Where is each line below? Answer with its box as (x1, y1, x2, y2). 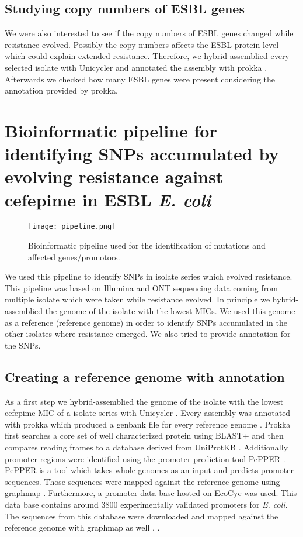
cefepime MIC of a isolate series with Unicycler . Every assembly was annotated (5, 407, 291, 419)
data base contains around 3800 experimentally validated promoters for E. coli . (5, 498, 288, 510)
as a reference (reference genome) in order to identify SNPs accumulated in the (5, 316, 287, 328)
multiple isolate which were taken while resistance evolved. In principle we (5, 293, 270, 305)
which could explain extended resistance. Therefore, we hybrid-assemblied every (5, 50, 290, 62)
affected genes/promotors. (28, 250, 120, 263)
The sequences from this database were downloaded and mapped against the (5, 510, 278, 522)
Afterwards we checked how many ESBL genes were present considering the (5, 73, 276, 85)
